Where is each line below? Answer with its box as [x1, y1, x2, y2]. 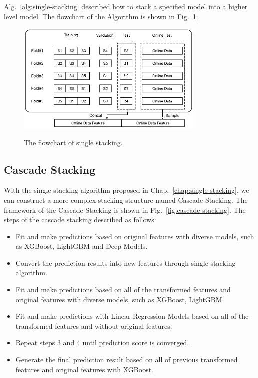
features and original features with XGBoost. [15, 364, 154, 374]
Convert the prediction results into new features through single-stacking [15, 257, 236, 268]
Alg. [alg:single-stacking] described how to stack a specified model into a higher [4, 1, 248, 11]
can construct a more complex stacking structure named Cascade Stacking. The [4, 194, 248, 205]
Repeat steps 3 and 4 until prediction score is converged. [15, 337, 189, 348]
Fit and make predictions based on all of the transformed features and [15, 284, 231, 295]
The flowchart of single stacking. [24, 137, 123, 147]
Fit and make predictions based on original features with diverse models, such [15, 231, 254, 241]
